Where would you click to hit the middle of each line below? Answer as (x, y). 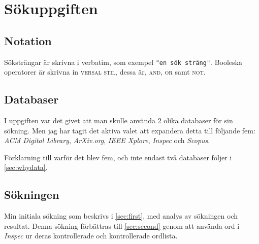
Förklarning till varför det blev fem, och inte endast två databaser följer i (118, 157)
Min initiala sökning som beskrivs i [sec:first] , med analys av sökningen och (121, 216)
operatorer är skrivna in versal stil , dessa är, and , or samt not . (105, 72)
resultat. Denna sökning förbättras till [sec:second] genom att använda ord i (122, 225)
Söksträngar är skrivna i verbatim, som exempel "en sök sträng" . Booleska (123, 62)
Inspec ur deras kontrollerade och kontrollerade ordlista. (91, 236)
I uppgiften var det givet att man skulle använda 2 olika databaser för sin (119, 120)
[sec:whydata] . (26, 167)
